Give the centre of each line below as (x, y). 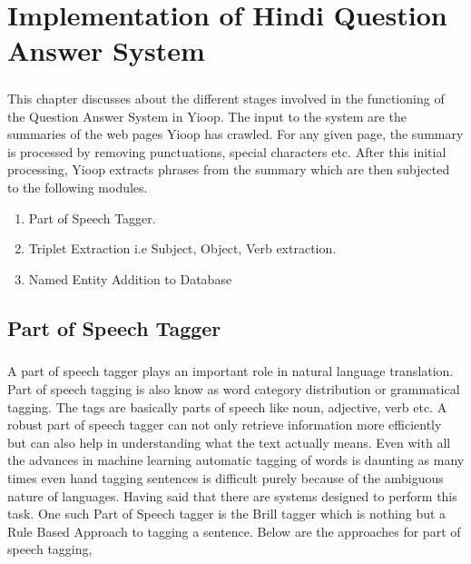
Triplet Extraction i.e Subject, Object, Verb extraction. (182, 248)
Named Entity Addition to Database (130, 278)
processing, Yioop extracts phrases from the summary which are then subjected (229, 169)
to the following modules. (78, 187)
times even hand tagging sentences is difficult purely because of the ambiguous (226, 478)
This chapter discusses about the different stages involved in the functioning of (226, 98)
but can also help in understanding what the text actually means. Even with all (229, 442)
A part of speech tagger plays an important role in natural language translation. (231, 371)
